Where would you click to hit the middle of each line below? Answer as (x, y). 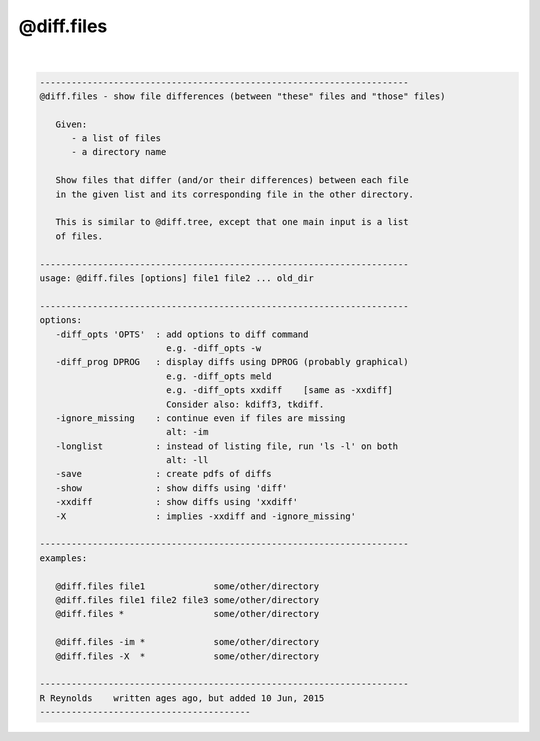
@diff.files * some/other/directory (187, 614)
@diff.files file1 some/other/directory (187, 586)
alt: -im (187, 432)
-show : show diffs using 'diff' (171, 488)
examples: (63, 558)
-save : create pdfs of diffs (163, 474)
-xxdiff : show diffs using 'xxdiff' (177, 502)
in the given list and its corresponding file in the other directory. (235, 194)
